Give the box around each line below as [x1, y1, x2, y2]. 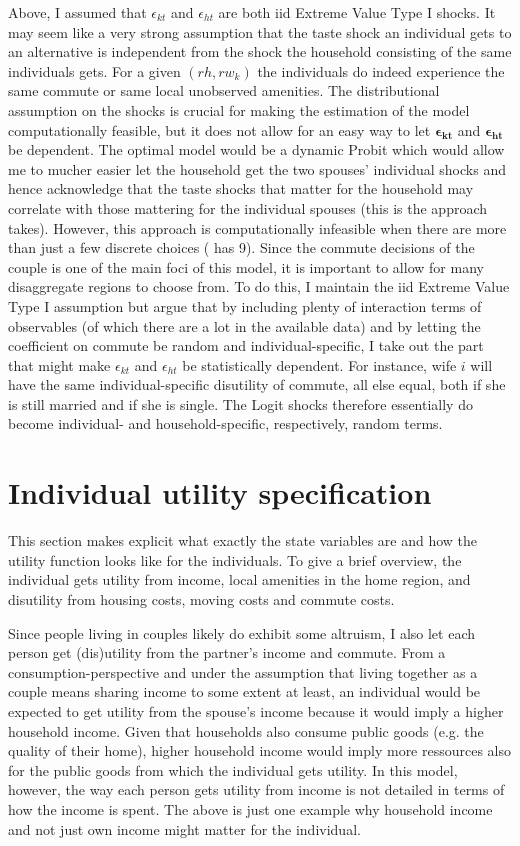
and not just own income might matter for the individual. [8, 818, 361, 839]
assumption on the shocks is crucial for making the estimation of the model [8, 99, 470, 120]
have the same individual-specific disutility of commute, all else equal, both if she [8, 374, 506, 395]
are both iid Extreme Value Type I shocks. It [218, 2, 496, 22]
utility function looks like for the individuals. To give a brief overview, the [8, 549, 462, 570]
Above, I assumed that [8, 2, 147, 22]
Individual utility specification [8, 472, 432, 513]
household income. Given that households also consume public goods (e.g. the [8, 720, 484, 741]
